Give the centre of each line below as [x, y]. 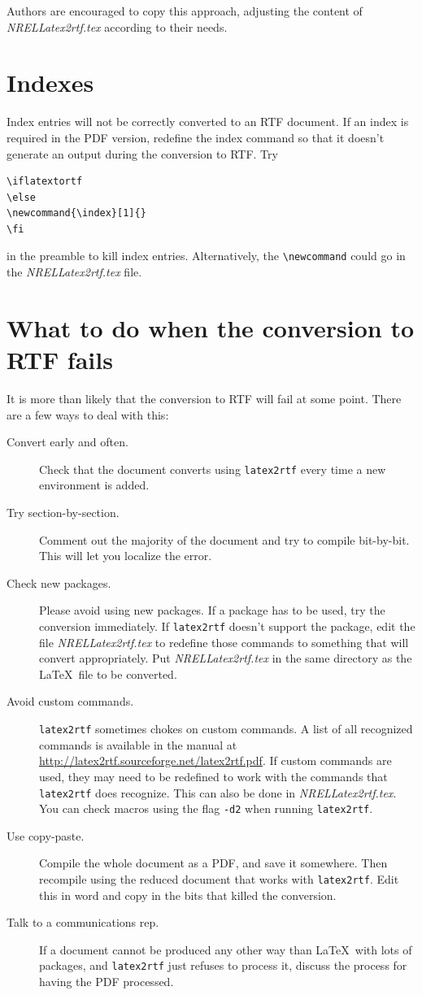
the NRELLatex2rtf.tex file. [74, 272]
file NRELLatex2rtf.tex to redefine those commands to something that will [224, 642]
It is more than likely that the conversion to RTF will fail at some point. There [204, 399]
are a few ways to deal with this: [88, 414]
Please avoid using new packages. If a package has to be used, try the [212, 610]
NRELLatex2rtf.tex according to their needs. [117, 26]
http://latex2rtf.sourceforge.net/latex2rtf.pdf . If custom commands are [215, 760]
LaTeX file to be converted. [108, 673]
